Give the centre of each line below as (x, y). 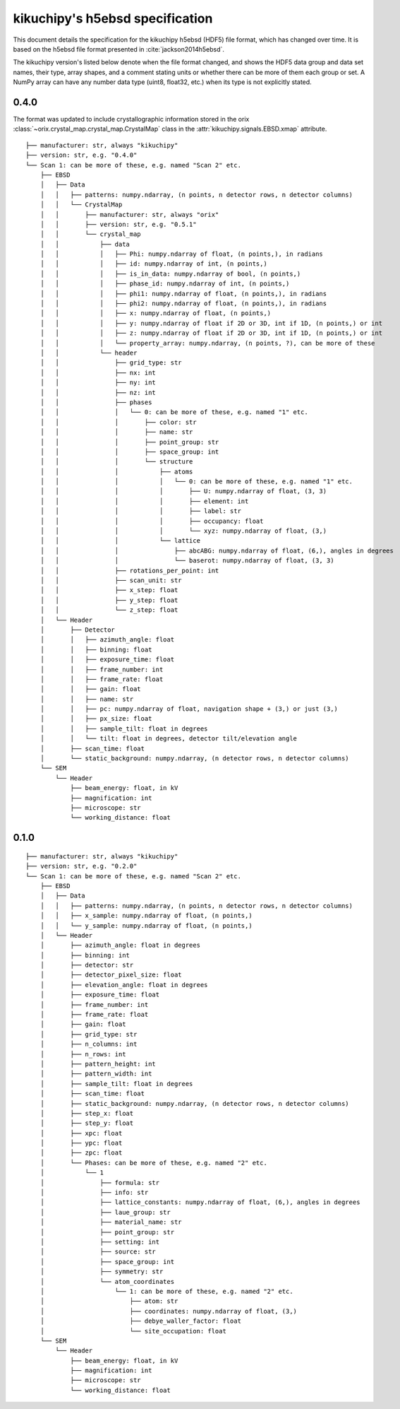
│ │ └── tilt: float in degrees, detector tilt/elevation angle (169, 739)
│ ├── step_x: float (87, 1113)
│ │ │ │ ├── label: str (140, 511)
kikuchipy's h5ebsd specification (113, 18)
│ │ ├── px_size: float (96, 719)
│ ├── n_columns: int (89, 1044)
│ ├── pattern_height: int (98, 1064)
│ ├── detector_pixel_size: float (111, 975)
